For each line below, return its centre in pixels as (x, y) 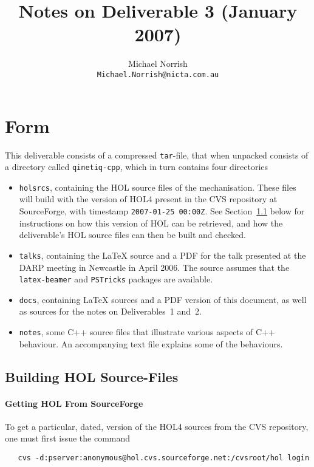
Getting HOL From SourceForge (74, 403)
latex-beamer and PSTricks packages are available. (116, 279)
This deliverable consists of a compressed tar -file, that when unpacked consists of (157, 155)
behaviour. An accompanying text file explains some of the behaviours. (151, 343)
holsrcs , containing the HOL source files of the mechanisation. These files (158, 187)
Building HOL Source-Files (92, 376)
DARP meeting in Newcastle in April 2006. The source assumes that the (154, 267)
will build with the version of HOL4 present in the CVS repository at (148, 199)
